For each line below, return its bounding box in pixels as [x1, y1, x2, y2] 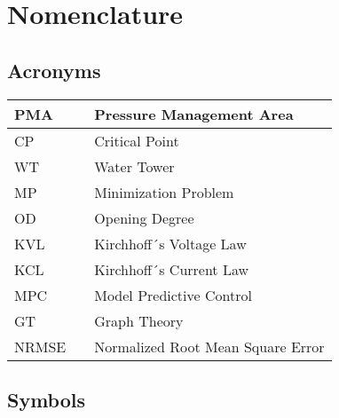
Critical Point [94, 130, 179, 151]
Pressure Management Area [94, 103, 294, 124]
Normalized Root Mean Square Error [94, 335, 325, 357]
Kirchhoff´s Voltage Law [94, 233, 247, 254]
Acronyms [7, 56, 101, 83]
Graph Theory [94, 310, 184, 331]
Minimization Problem [94, 181, 234, 202]
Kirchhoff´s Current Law [94, 258, 249, 280]
